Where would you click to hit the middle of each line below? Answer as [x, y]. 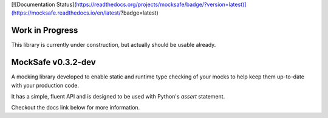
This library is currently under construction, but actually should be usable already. [114, 45]
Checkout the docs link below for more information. [76, 108]
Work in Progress [45, 30]
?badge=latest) [140, 13]
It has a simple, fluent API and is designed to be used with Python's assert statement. [118, 96]
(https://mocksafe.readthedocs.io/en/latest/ [66, 13]
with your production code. [45, 85]
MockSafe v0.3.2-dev [54, 62]
